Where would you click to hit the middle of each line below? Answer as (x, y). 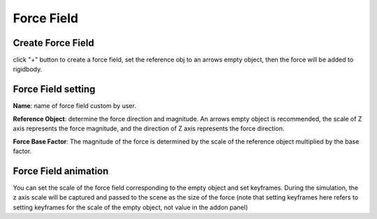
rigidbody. (28, 69)
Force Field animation (61, 171)
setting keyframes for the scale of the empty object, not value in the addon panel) (130, 207)
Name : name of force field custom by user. (74, 106)
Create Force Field (53, 43)
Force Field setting (54, 90)
